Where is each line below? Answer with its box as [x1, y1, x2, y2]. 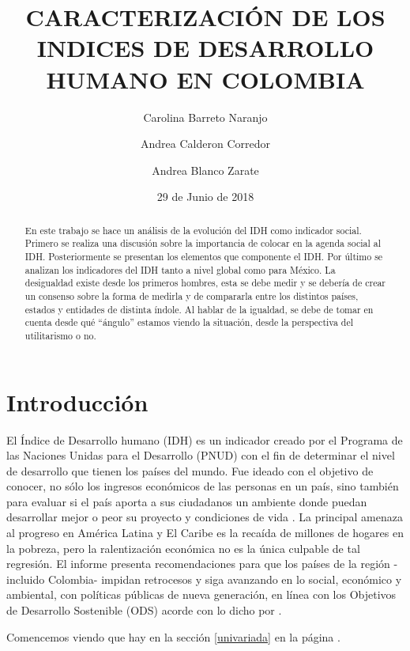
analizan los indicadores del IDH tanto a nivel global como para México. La [24, 263, 336, 276]
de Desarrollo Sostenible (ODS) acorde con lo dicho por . [6, 602, 282, 619]
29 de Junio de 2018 [156, 188, 254, 205]
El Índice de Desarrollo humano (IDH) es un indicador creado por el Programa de [6, 431, 403, 448]
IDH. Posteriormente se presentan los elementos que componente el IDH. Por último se [24, 249, 383, 263]
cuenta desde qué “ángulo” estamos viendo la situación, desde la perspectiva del [24, 316, 354, 329]
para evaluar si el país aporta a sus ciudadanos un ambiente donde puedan [6, 493, 367, 509]
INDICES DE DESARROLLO [36, 32, 374, 64]
